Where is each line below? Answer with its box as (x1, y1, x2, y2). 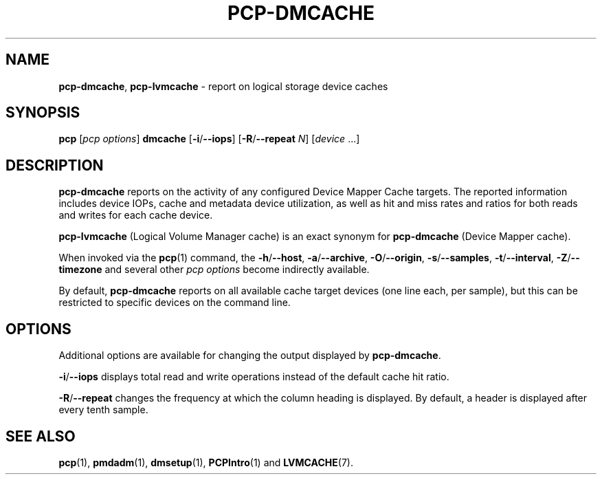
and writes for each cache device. (58, 209, 213, 221)
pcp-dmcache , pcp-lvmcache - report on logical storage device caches (58, 80, 388, 92)
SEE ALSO (5, 427, 76, 445)
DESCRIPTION (5, 156, 104, 174)
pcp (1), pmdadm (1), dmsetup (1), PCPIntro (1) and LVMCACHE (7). (58, 456, 353, 468)
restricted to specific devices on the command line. (58, 296, 291, 309)
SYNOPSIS (5, 104, 80, 122)
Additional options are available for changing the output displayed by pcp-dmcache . (58, 349, 441, 362)
